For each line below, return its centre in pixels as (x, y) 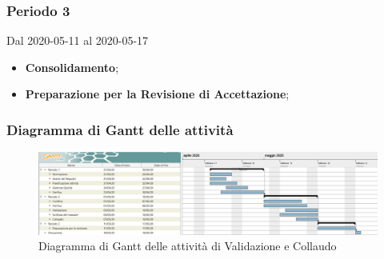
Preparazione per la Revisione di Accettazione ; (157, 94)
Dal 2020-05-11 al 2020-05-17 (78, 40)
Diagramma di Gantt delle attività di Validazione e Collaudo (188, 246)
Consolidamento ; (72, 67)
